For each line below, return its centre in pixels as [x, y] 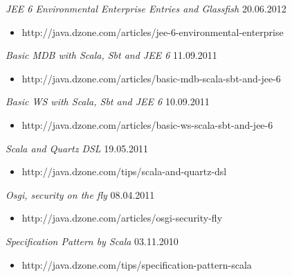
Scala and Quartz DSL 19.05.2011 [77, 148]
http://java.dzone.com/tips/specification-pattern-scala [137, 264]
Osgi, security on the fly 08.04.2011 [80, 194]
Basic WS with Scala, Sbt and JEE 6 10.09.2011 [108, 101]
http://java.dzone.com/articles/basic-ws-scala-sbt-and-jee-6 [147, 124]
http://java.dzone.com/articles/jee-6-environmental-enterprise [153, 32]
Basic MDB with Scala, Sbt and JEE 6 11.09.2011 [111, 55]
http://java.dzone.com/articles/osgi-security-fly [122, 218]
